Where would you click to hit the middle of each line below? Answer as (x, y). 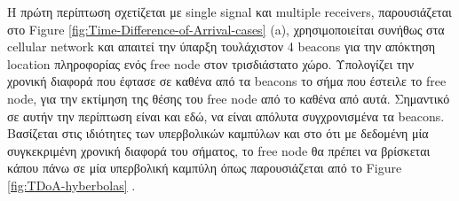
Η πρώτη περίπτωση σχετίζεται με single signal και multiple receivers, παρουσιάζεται (229, 12)
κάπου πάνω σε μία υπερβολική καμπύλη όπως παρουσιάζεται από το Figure (205, 168)
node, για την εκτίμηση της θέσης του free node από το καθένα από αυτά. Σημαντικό (229, 98)
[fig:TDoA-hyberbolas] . (71, 185)
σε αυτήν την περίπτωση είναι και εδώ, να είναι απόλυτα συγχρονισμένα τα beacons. (226, 116)
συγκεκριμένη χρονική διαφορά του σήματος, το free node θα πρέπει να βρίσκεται (219, 150)
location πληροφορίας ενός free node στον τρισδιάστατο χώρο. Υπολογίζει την (211, 63)
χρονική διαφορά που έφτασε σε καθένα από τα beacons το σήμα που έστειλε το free (227, 81)
